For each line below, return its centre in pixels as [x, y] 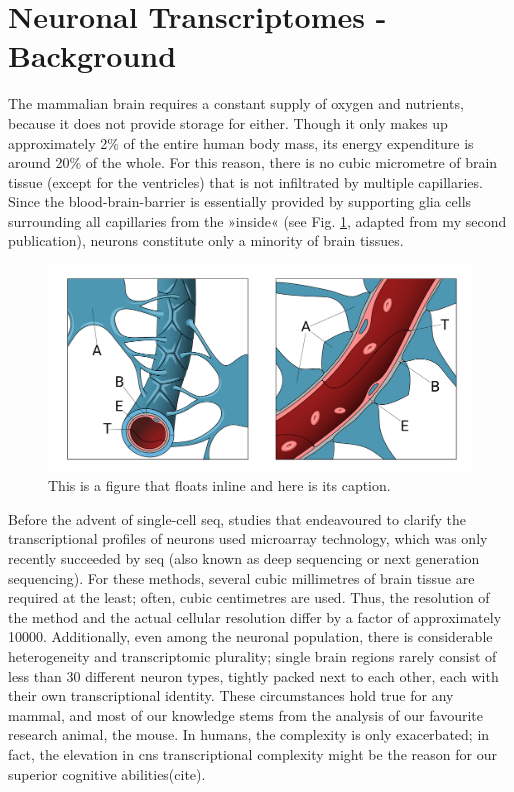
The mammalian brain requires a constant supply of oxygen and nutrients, [236, 103]
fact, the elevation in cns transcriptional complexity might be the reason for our [252, 753]
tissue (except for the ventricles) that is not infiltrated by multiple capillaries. [245, 181]
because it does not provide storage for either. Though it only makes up [228, 122]
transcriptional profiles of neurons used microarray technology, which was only [248, 538]
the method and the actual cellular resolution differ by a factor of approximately [255, 616]
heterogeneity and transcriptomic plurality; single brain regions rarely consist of [252, 656]
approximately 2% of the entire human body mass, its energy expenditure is [241, 142]
